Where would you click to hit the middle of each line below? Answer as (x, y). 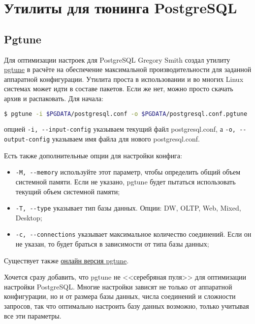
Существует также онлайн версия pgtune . (66, 260)
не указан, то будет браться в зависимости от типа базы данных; (112, 244)
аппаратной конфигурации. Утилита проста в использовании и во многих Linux (124, 79)
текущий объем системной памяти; (68, 191)
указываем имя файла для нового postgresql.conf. (126, 139)
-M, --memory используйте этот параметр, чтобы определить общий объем (128, 172)
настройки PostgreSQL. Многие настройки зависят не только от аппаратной (118, 286)
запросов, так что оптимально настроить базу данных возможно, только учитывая (127, 306)
